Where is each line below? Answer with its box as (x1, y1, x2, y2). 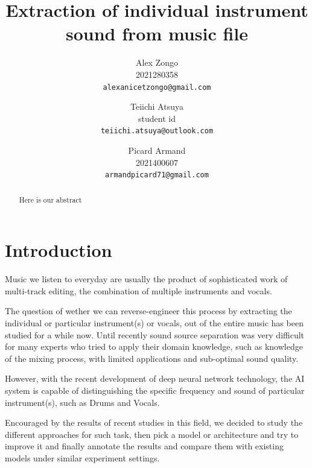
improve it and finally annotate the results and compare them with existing (5, 440, 284, 452)
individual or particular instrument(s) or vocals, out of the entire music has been (5, 317, 304, 329)
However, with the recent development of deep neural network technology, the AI (5, 372, 305, 385)
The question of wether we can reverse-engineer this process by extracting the (5, 305, 292, 317)
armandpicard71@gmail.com (105, 171, 209, 180)
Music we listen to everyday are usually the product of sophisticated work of (5, 273, 288, 285)
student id (138, 112, 176, 124)
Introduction (5, 238, 112, 262)
